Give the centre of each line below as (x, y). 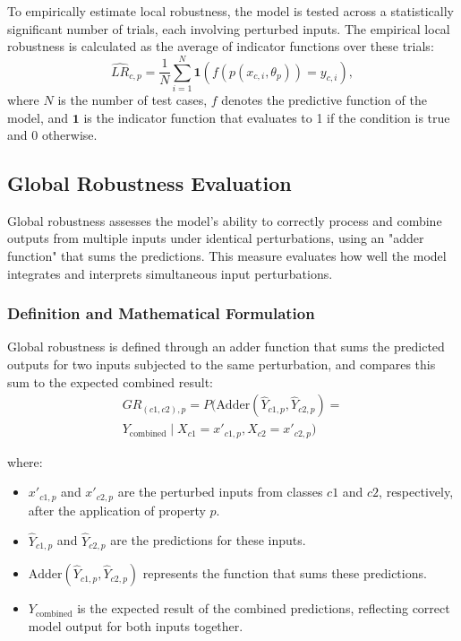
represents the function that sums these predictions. (285, 573)
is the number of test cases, (132, 99)
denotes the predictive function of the (324, 99)
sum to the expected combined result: (111, 381)
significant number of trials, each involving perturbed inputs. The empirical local (229, 28)
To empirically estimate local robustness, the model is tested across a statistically (230, 11)
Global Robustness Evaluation (149, 183)
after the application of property (117, 510)
